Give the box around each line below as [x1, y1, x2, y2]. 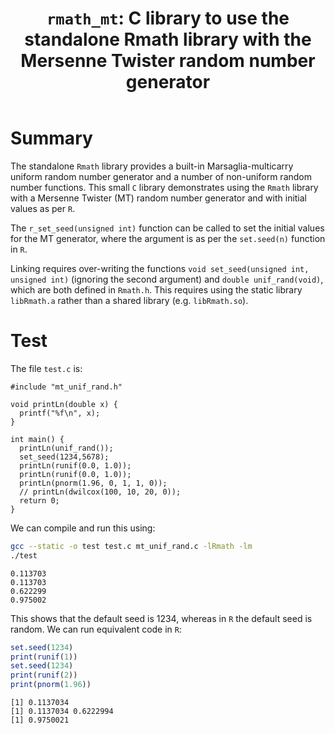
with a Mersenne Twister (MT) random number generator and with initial [10, 192, 308, 204]
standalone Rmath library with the [24, 28, 312, 51]
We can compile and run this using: [10, 522, 156, 534]
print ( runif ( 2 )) [10, 670, 78, 681]
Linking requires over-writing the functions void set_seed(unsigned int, [10, 262, 310, 274]
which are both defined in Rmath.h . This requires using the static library [10, 283, 303, 296]
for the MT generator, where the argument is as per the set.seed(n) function [10, 232, 326, 244]
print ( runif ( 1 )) [10, 652, 78, 662]
